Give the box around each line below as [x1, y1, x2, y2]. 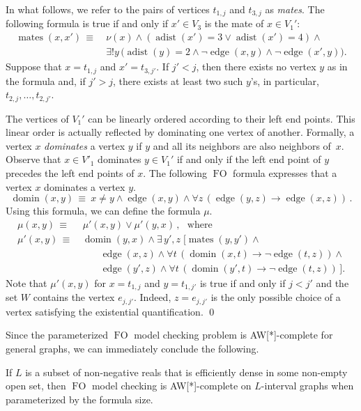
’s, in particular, [250, 73, 319, 88]
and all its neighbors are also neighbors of [153, 138, 331, 153]
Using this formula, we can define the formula [6, 203, 201, 218]
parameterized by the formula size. [6, 391, 153, 406]
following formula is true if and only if [6, 16, 169, 31]
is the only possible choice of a [210, 290, 341, 304]
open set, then [6, 378, 66, 393]
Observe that [6, 152, 61, 166]
